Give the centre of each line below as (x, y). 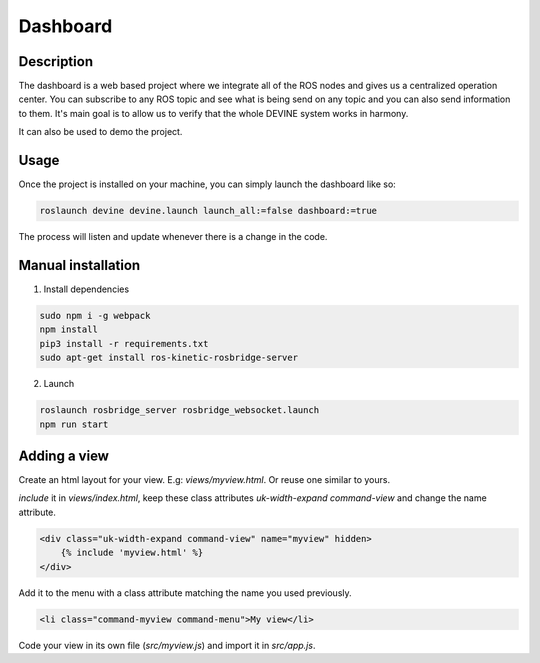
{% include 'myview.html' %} (132, 553)
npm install (69, 329)
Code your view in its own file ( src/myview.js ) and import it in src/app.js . (167, 645)
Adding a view (64, 455)
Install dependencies (86, 289)
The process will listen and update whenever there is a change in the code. (173, 237)
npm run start (74, 424)
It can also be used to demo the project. (100, 132)
